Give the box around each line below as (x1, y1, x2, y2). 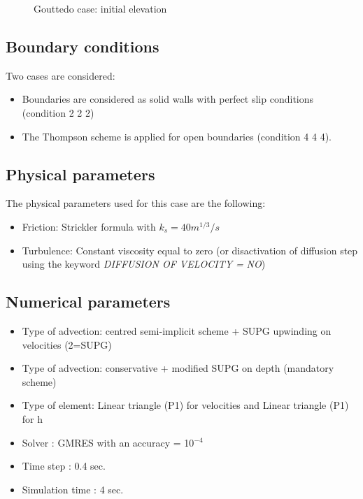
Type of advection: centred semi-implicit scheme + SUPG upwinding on (22, 323, 332, 338)
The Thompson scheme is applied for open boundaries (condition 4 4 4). (22, 129, 332, 143)
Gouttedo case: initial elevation (34, 1, 167, 15)
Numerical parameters (6, 291, 171, 312)
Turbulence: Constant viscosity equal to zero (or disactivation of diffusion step (22, 243, 358, 257)
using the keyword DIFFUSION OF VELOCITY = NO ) (22, 256, 266, 271)
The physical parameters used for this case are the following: (6, 196, 266, 210)
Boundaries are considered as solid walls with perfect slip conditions (22, 92, 314, 106)
